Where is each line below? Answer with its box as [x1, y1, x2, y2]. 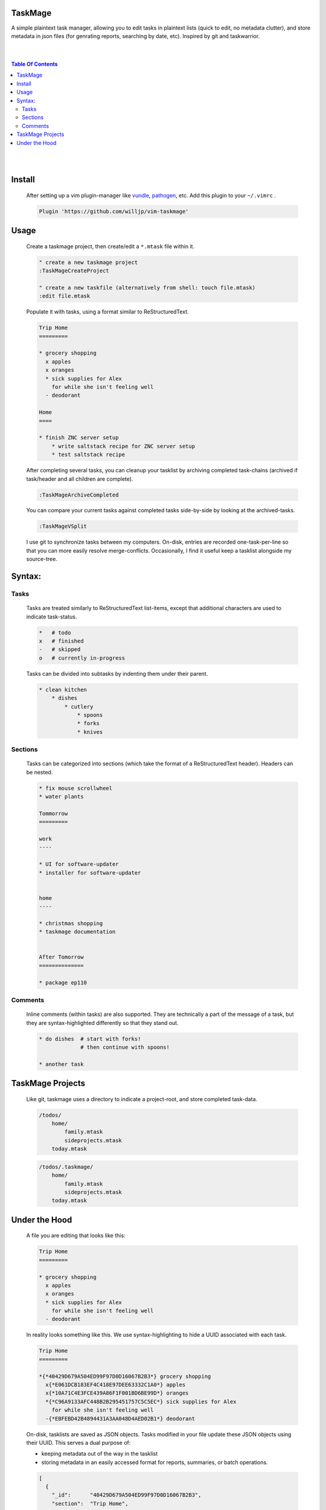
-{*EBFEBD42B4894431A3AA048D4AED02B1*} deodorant [45, 1415, 196, 1422]
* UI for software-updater [39, 861, 119, 868]
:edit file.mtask [39, 293, 91, 300]
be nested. [26, 768, 53, 776]
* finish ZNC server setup [39, 434, 119, 441]
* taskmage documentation [39, 928, 116, 936]
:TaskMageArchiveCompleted [39, 491, 119, 498]
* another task [39, 1061, 84, 1067]
